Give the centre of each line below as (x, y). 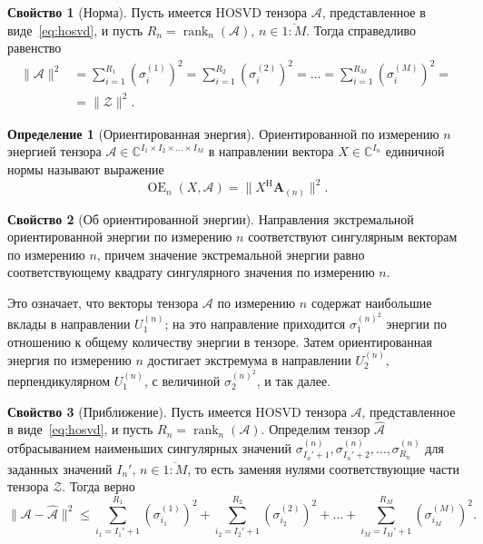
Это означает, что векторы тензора (103, 303)
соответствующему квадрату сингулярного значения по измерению (191, 272)
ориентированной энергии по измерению (120, 237)
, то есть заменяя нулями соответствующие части (323, 468)
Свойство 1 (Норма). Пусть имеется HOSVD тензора (157, 12)
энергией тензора (54, 151)
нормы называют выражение (86, 169)
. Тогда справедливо (361, 30)
